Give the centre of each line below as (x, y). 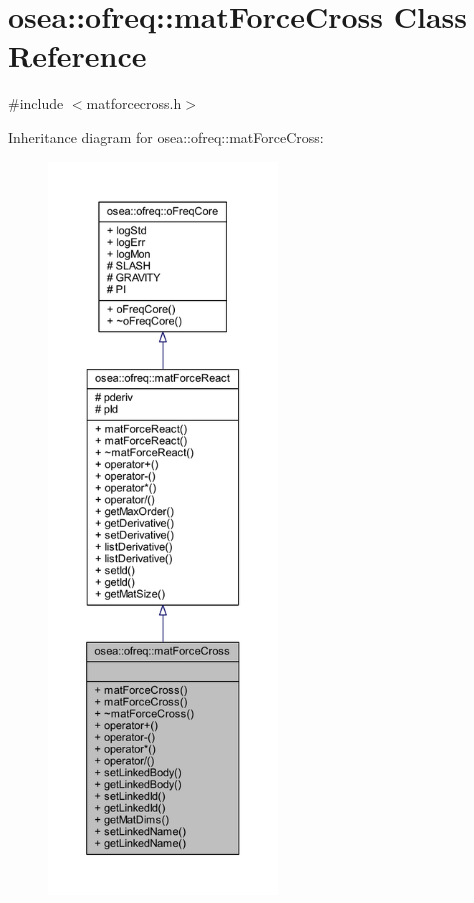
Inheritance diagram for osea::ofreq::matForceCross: (166, 136)
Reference (77, 55)
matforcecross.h (134, 103)
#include (36, 103)
